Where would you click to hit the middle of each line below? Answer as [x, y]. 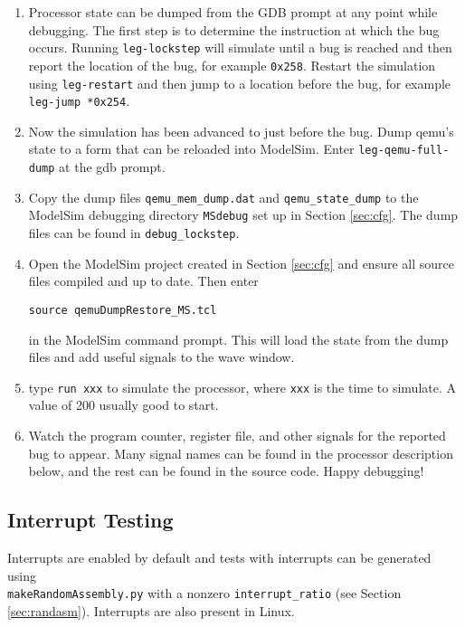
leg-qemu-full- [404, 151]
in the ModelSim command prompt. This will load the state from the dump [238, 339]
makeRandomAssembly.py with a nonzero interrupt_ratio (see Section [204, 593]
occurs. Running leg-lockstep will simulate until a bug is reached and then [240, 47]
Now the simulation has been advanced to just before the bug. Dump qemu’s [241, 131]
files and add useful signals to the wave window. [161, 357]
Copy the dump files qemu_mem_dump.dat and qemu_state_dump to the [223, 197]
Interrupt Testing [90, 520]
